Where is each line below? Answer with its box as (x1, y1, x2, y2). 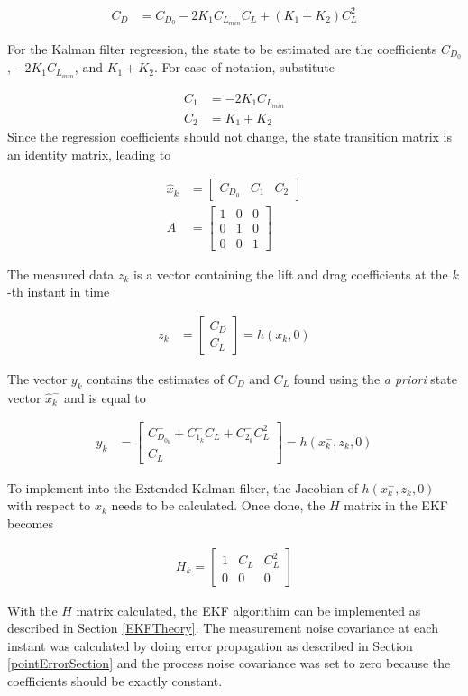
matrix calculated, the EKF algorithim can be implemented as (76, 600, 421, 619)
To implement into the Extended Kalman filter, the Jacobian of (7, 478, 358, 497)
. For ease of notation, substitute (153, 58, 335, 77)
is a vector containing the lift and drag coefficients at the (133, 264, 448, 283)
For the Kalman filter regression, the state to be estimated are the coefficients (7, 39, 437, 58)
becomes (7, 513, 54, 532)
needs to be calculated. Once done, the (111, 496, 326, 515)
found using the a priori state (293, 369, 457, 388)
